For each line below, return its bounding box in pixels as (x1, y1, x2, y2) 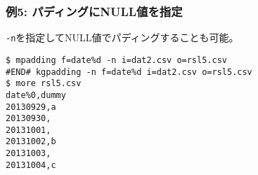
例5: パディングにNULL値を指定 (6, 2, 183, 20)
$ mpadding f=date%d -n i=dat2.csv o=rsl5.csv (6, 55, 227, 65)
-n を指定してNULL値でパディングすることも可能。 (6, 30, 239, 45)
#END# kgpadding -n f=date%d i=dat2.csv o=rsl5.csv (6, 66, 252, 77)
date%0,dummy (6, 90, 66, 100)
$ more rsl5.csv (6, 78, 82, 89)
